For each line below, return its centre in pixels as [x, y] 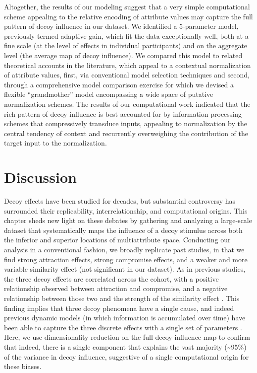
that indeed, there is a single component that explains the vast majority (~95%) [125, 346]
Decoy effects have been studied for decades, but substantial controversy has [120, 201]
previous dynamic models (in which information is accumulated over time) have [125, 318]
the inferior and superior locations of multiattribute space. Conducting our [117, 240]
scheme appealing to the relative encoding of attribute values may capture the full [128, 16]
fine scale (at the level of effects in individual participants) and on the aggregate [126, 45]
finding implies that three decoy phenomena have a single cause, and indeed [119, 308]
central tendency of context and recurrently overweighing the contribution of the [126, 133]
